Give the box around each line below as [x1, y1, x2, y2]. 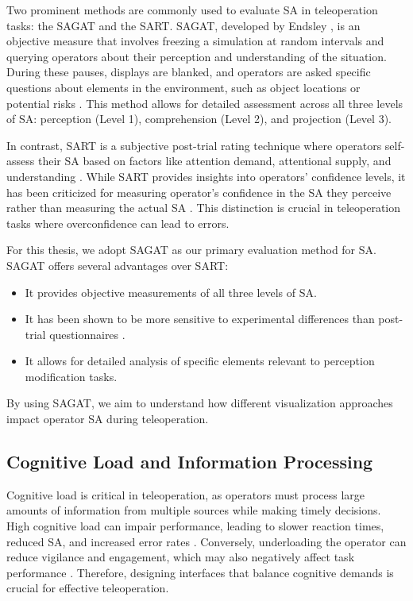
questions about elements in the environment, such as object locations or [6, 79, 361, 95]
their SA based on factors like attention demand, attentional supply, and [37, 152, 392, 169]
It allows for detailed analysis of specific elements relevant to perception [25, 353, 375, 369]
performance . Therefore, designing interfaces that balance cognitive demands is [6, 564, 394, 580]
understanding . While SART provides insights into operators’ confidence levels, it [6, 168, 406, 184]
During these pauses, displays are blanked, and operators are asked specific [6, 64, 371, 80]
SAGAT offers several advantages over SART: [6, 256, 229, 273]
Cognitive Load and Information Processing [6, 449, 373, 474]
